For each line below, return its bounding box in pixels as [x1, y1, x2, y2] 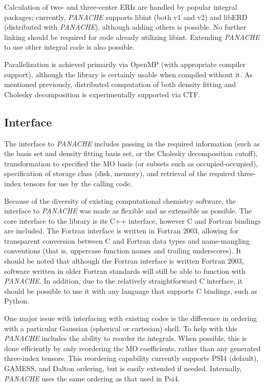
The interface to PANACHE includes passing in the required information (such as [4, 138, 260, 148]
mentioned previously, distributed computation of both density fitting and [4, 79, 236, 90]
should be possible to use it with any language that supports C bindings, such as [4, 285, 257, 296]
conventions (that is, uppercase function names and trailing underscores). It [4, 245, 241, 256]
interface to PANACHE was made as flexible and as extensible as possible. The [4, 205, 252, 216]
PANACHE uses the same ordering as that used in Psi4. [4, 373, 180, 383]
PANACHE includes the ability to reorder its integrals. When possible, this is [4, 333, 247, 343]
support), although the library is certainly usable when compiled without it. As [4, 69, 253, 79]
